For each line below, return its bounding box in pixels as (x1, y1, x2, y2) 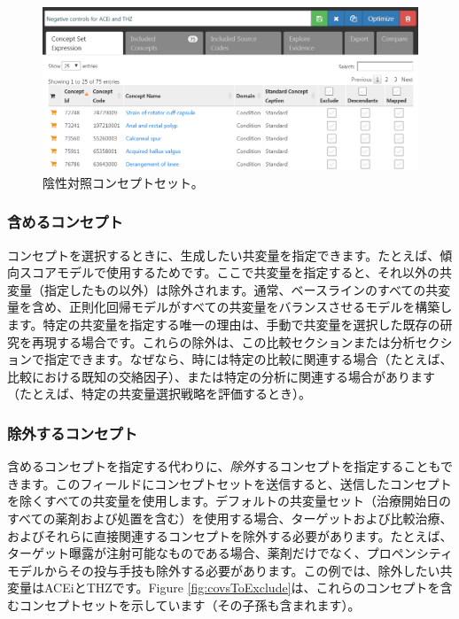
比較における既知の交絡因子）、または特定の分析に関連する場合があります (7, 367, 435, 385)
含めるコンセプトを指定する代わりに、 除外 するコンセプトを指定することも (7, 457, 441, 476)
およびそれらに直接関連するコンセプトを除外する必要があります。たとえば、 (7, 526, 453, 545)
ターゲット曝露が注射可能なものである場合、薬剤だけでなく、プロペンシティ (7, 544, 454, 562)
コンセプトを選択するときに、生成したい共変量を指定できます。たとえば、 (7, 245, 440, 264)
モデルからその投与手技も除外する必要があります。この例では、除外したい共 (7, 561, 453, 579)
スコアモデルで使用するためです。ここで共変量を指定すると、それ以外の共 (19, 263, 453, 282)
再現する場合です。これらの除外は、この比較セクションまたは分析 (31, 332, 416, 351)
